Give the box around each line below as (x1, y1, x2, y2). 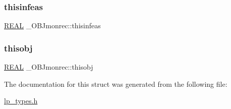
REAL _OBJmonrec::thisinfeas (4, 20, 101, 31)
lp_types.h (4, 95, 38, 106)
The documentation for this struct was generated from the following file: (4, 78, 227, 89)
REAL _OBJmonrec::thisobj (4, 62, 93, 72)
